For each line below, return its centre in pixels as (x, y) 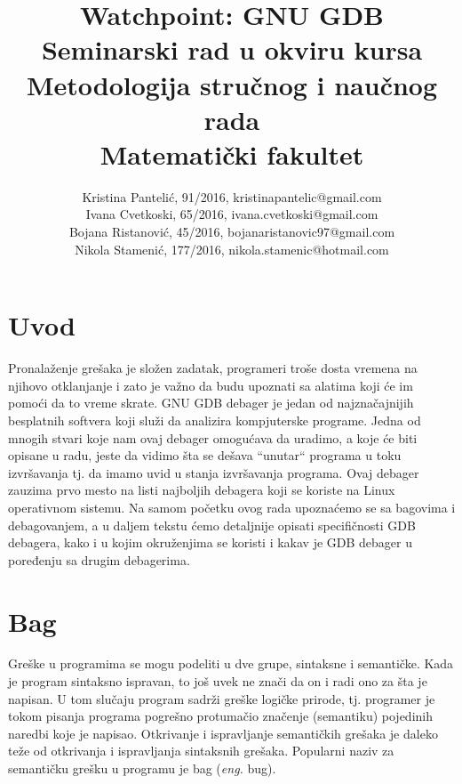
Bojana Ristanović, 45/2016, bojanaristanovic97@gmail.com (232, 232)
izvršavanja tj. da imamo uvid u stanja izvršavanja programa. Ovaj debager (214, 472)
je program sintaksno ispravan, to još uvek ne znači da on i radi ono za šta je (218, 681)
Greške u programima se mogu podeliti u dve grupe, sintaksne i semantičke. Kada (231, 663)
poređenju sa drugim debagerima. (99, 559)
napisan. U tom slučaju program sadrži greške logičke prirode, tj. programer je (222, 698)
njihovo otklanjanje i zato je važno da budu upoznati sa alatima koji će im (211, 385)
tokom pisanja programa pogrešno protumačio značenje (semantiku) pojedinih (220, 716)
